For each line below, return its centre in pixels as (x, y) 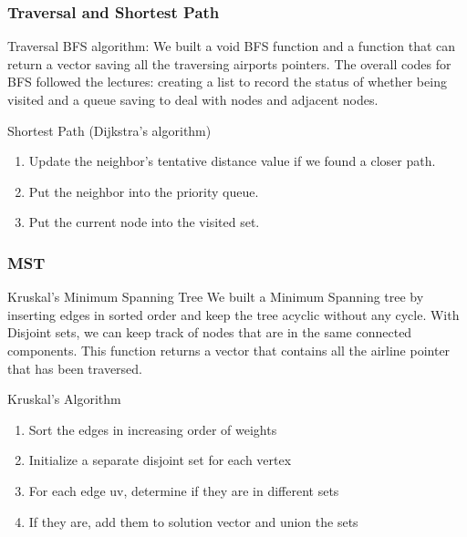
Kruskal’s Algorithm (64, 399)
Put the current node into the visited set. (144, 222)
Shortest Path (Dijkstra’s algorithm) (109, 130)
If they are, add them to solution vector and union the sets (193, 521)
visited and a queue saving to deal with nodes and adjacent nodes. (193, 99)
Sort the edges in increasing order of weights (153, 429)
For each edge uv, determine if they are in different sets (184, 490)
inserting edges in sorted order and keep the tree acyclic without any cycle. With (233, 314)
